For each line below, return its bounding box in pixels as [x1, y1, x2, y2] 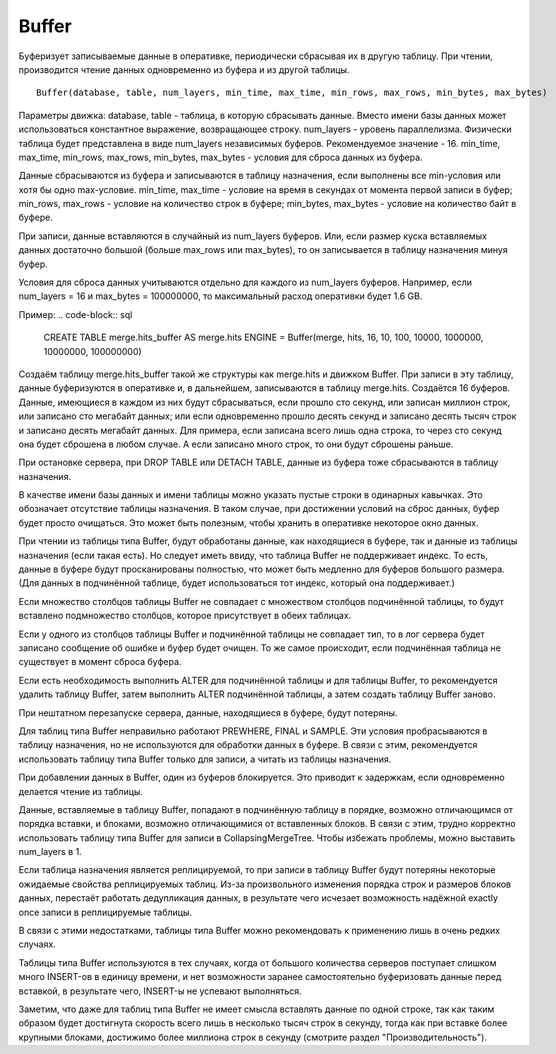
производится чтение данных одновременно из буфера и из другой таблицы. [18, 63, 350, 75]
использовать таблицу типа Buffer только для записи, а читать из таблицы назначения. [18, 753, 392, 765]
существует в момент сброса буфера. [18, 656, 182, 668]
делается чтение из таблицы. [18, 785, 144, 797]
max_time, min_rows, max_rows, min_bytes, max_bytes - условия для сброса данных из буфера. [18, 151, 424, 163]
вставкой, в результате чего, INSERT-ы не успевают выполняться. [18, 985, 302, 997]
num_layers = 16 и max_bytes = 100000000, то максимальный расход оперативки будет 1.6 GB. [18, 290, 423, 302]
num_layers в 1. [18, 846, 82, 858]
